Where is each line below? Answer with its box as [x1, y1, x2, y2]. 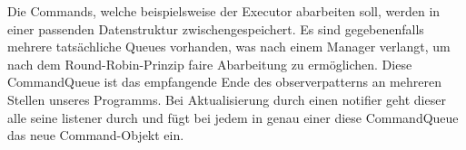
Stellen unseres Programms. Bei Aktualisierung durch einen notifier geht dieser [7, 89, 446, 108]
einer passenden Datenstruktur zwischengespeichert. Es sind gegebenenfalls [7, 19, 424, 38]
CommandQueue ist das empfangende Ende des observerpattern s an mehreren [7, 72, 441, 91]
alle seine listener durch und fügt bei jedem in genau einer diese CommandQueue [7, 108, 459, 127]
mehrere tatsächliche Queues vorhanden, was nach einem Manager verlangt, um [7, 37, 451, 56]
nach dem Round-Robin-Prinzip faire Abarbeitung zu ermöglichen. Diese [7, 54, 412, 73]
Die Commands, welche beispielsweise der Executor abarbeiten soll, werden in [7, 2, 441, 20]
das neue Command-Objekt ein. [7, 126, 184, 145]
